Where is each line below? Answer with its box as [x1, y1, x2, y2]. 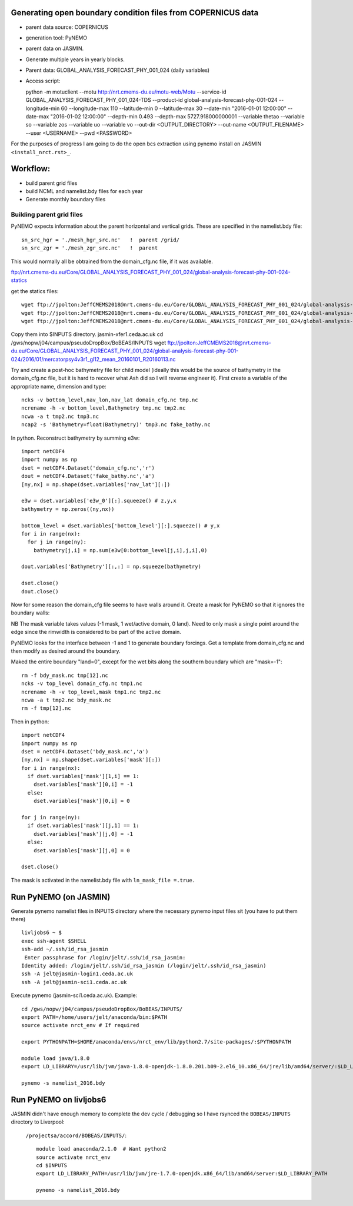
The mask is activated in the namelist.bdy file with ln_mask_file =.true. [11, 876, 196, 883]
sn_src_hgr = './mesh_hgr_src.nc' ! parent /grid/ [21, 236, 179, 243]
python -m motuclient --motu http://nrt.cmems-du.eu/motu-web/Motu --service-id [25, 88, 227, 95]
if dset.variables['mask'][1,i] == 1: [27, 773, 139, 780]
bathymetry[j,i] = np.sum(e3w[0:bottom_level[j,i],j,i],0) [33, 547, 208, 553]
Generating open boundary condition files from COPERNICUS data [11, 8, 259, 18]
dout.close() [21, 588, 59, 594]
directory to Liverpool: [11, 1118, 65, 1125]
